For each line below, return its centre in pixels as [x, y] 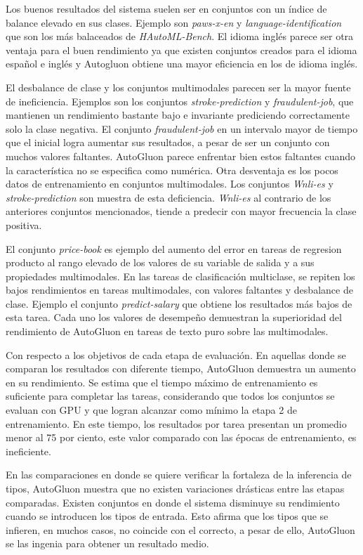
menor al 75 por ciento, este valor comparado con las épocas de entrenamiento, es [181, 437]
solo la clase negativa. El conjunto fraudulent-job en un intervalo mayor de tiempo [182, 128]
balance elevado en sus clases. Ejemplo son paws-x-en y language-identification [174, 22]
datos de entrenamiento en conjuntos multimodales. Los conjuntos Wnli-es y [170, 184]
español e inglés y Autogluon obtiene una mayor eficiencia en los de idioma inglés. [182, 64]
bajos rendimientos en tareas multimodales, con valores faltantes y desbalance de [179, 290]
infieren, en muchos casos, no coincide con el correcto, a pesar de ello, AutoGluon [180, 529]
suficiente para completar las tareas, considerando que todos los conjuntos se [170, 396]
